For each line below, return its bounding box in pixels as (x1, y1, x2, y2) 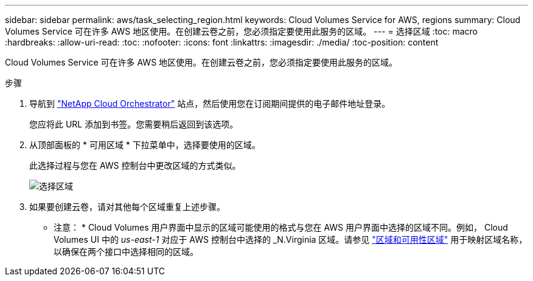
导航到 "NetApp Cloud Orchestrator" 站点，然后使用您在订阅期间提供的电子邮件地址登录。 (29, 98, 391, 109)
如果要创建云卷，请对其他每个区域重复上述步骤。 (29, 201, 225, 212)
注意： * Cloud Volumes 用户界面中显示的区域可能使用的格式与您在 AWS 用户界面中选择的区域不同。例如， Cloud (54, 222, 508, 232)
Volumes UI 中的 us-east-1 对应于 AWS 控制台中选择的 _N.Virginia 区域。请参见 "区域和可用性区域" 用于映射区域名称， (54, 234, 528, 245)
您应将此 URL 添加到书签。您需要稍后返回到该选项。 (29, 119, 239, 129)
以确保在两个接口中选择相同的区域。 (54, 246, 198, 257)
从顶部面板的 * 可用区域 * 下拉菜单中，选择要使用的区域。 (29, 140, 260, 150)
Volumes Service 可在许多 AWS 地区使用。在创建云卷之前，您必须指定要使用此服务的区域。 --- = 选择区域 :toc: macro (5, 26, 478, 36)
